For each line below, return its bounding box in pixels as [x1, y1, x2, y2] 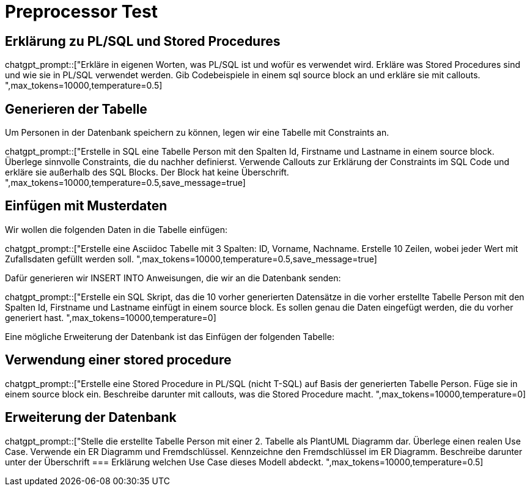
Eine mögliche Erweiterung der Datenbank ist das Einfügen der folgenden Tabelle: [5, 331, 334, 342]
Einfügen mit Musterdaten [5, 198, 167, 214]
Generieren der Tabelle [5, 101, 147, 117]
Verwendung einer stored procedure [5, 352, 232, 368]
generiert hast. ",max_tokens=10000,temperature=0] [5, 312, 216, 323]
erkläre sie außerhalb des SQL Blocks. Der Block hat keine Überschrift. [5, 167, 289, 178]
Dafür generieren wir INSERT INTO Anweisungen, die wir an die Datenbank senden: [5, 272, 341, 283]
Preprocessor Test [5, 1, 158, 22]
